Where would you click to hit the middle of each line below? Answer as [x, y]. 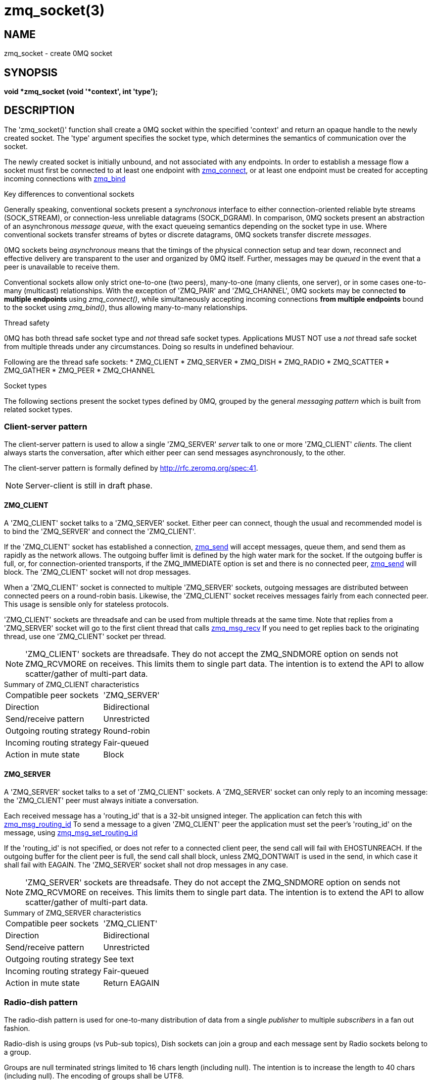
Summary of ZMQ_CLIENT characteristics [72, 684]
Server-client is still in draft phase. [89, 485]
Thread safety [27, 323]
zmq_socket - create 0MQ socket [58, 54]
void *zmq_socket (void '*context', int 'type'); [81, 92]
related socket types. [38, 409]
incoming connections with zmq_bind [65, 178]
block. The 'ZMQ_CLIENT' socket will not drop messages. [97, 572]
